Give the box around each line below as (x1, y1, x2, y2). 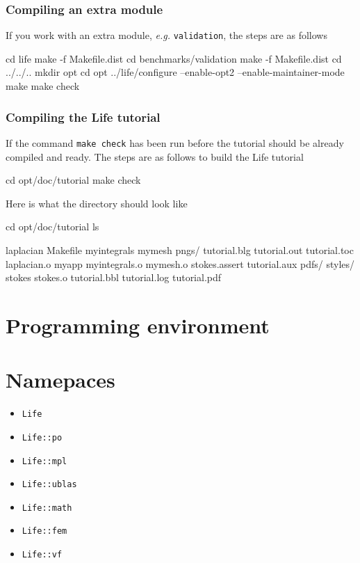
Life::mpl (22, 456, 67, 466)
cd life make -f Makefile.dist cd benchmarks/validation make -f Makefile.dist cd (6, 51, 342, 65)
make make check (6, 79, 80, 93)
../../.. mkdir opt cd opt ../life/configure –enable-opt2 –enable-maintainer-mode (6, 65, 345, 79)
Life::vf (22, 550, 63, 560)
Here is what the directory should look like (6, 196, 188, 210)
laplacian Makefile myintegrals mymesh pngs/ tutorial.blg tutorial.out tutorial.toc (6, 242, 354, 257)
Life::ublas (22, 479, 77, 490)
